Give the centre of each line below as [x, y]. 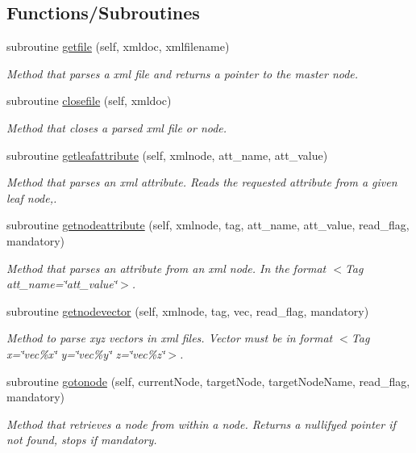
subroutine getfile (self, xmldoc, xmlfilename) [118, 46]
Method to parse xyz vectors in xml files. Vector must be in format [170, 338]
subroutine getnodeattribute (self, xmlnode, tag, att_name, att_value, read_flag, [208, 225]
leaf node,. [32, 197]
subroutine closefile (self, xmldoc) [89, 101]
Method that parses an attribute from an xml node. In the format [166, 268]
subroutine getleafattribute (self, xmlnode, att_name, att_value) [167, 155]
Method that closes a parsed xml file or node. [117, 127]
